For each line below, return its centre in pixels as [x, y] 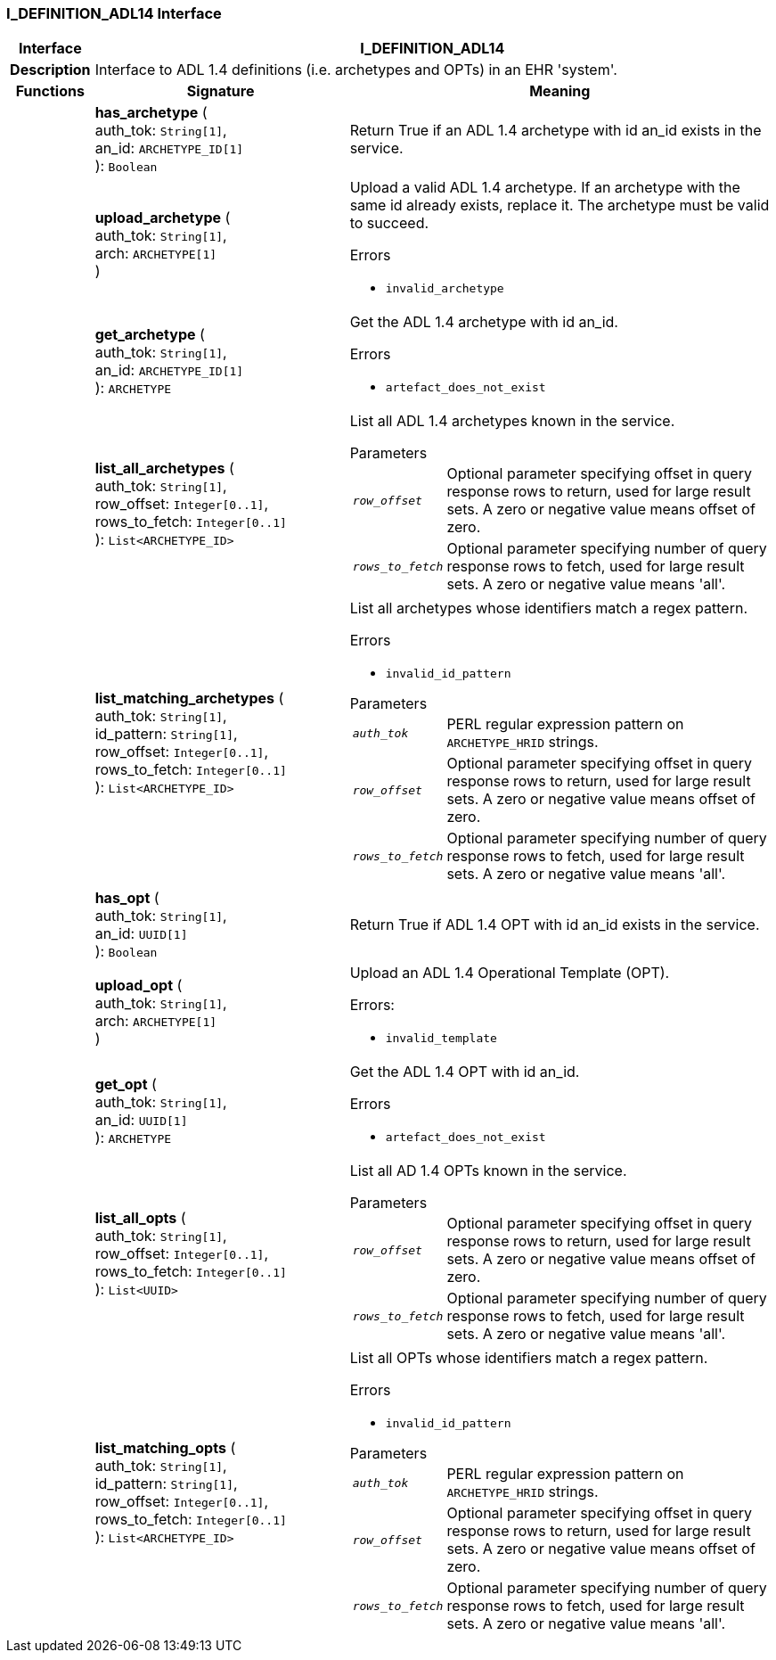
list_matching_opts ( [165, 1447]
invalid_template [441, 1039]
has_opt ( [127, 898]
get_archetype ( [150, 334]
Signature [221, 91]
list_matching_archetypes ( [189, 698]
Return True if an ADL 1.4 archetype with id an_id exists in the [555, 131]
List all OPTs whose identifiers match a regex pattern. [529, 1358]
